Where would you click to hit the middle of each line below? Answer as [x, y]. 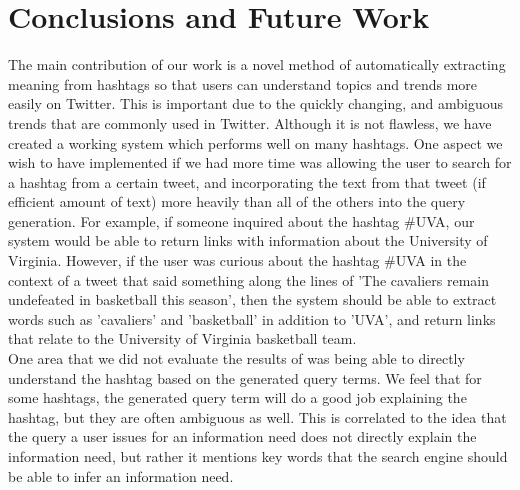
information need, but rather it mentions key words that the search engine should [258, 456]
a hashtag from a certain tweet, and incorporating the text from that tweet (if [247, 181]
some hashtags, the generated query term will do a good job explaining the [237, 397]
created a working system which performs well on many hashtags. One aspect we [255, 142]
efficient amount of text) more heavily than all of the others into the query [237, 201]
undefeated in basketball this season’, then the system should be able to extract [252, 299]
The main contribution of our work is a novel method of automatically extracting [257, 64]
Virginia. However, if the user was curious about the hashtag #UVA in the [237, 260]
